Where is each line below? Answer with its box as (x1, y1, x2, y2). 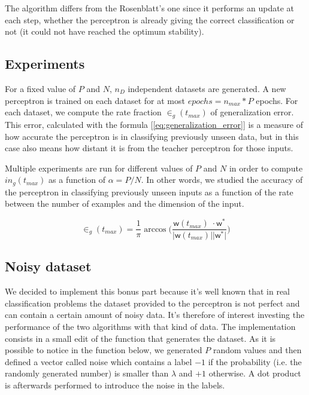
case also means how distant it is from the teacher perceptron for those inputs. (5, 142, 293, 154)
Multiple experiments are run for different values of (5, 161, 193, 174)
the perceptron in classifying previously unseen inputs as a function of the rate (5, 185, 293, 198)
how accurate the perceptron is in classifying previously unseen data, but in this (5, 130, 299, 142)
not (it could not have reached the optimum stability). (5, 25, 204, 38)
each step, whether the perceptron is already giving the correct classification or (5, 13, 295, 26)
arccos (144, 225, 166, 234)
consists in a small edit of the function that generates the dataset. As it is (5, 332, 276, 344)
